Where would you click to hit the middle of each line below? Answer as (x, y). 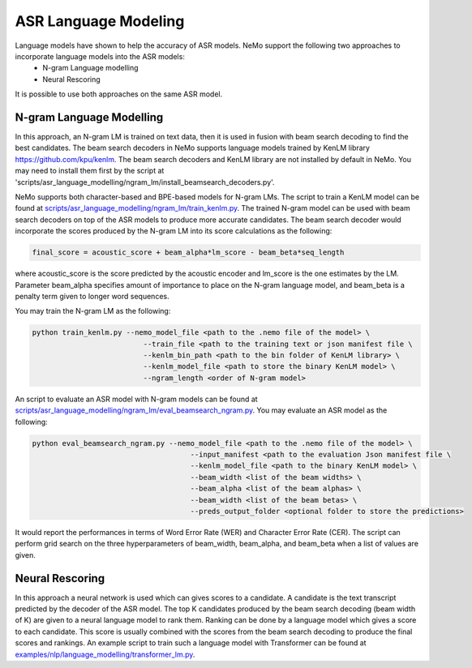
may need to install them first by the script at (90, 171)
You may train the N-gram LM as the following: (93, 311)
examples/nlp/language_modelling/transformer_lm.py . (105, 654)
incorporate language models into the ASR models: (100, 56)
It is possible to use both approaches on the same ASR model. (119, 94)
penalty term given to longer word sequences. (92, 296)
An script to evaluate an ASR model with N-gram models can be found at (137, 399)
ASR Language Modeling (100, 21)
